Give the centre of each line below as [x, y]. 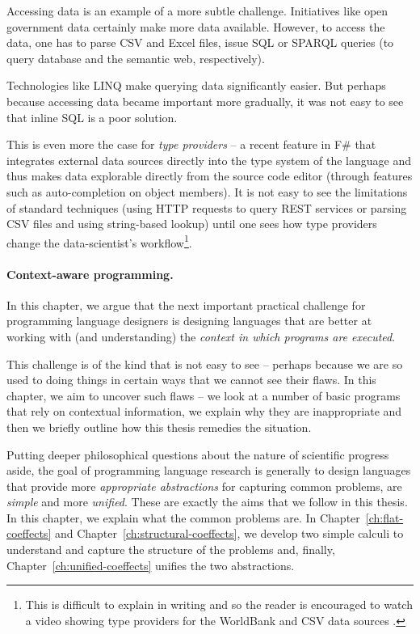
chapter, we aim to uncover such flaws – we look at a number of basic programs [204, 395]
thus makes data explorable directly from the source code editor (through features [210, 176]
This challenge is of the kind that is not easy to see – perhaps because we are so [205, 363]
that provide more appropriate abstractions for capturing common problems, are [204, 486]
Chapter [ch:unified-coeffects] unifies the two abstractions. [151, 565]
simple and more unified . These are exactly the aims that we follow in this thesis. [207, 502]
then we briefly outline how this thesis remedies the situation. [159, 427]
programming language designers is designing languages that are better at [189, 321]
